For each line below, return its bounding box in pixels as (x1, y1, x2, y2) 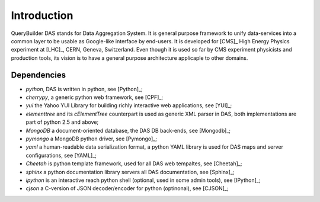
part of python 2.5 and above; (25, 118, 99, 126)
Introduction (11, 9, 73, 22)
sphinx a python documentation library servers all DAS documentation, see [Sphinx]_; (25, 168, 235, 175)
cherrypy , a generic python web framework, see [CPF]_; (25, 94, 163, 101)
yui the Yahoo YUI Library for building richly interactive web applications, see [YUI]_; (25, 102, 232, 109)
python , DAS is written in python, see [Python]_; (25, 85, 143, 92)
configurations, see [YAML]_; (25, 152, 97, 159)
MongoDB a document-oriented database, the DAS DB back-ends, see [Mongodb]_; (25, 127, 231, 134)
